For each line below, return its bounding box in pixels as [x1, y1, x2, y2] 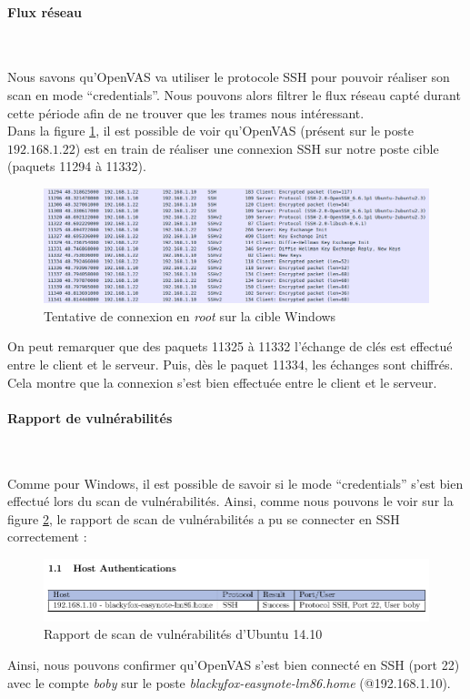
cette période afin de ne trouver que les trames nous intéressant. [7, 103, 365, 122]
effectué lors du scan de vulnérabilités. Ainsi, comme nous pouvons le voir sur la [7, 491, 454, 511]
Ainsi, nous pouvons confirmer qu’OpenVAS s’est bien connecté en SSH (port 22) [7, 655, 460, 674]
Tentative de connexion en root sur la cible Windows [44, 306, 336, 325]
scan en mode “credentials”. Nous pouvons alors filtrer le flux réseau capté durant [7, 85, 461, 104]
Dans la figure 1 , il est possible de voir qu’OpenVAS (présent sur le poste [7, 121, 414, 140]
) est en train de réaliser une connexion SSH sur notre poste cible [75, 138, 439, 157]
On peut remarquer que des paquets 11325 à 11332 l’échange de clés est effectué [7, 337, 453, 356]
